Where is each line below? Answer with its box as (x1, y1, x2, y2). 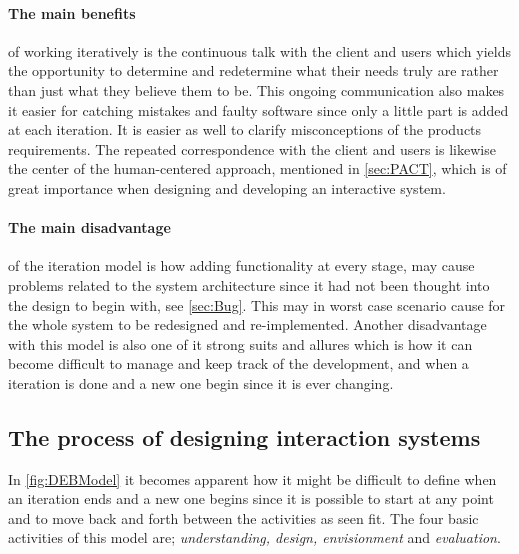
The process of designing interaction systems (8, 421, 481, 452)
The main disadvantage (8, 217, 171, 238)
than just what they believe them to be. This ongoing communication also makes (8, 79, 505, 100)
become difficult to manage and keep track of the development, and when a (8, 353, 469, 374)
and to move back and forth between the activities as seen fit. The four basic (8, 507, 479, 528)
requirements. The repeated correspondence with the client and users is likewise (8, 138, 496, 159)
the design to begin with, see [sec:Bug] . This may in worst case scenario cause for (8, 294, 506, 315)
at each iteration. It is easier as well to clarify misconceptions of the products (8, 119, 482, 140)
